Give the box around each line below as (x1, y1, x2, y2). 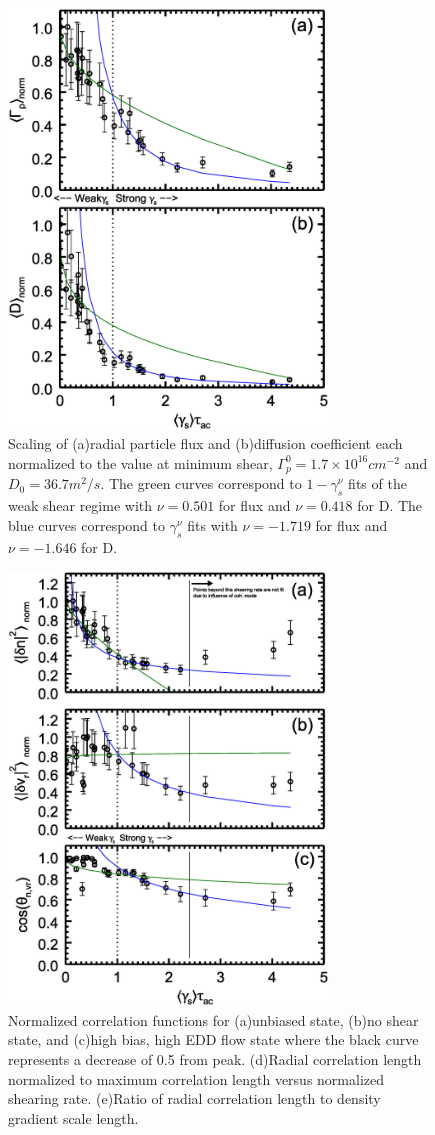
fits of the (348, 473, 407, 494)
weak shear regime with (8, 495, 153, 516)
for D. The (357, 495, 423, 516)
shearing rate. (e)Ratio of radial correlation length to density (8, 1088, 381, 1109)
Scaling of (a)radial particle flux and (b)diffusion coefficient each (8, 433, 403, 454)
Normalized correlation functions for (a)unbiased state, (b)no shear (8, 1009, 419, 1030)
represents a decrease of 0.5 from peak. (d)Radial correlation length (8, 1049, 422, 1070)
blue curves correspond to (8, 514, 165, 535)
